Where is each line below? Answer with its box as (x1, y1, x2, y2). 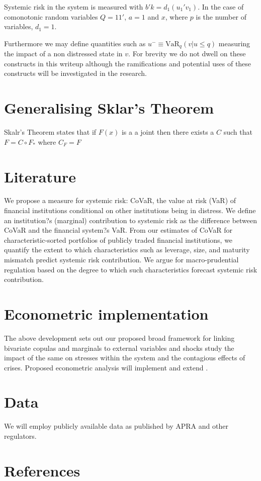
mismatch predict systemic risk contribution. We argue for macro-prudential (4, 254, 239, 265)
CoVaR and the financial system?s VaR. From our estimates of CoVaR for (4, 225, 232, 235)
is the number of (196, 11, 246, 22)
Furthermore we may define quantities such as (4, 38, 146, 48)
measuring (218, 38, 250, 48)
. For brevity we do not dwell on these (128, 48, 246, 59)
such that (223, 127, 252, 137)
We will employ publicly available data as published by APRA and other (4, 421, 228, 431)
